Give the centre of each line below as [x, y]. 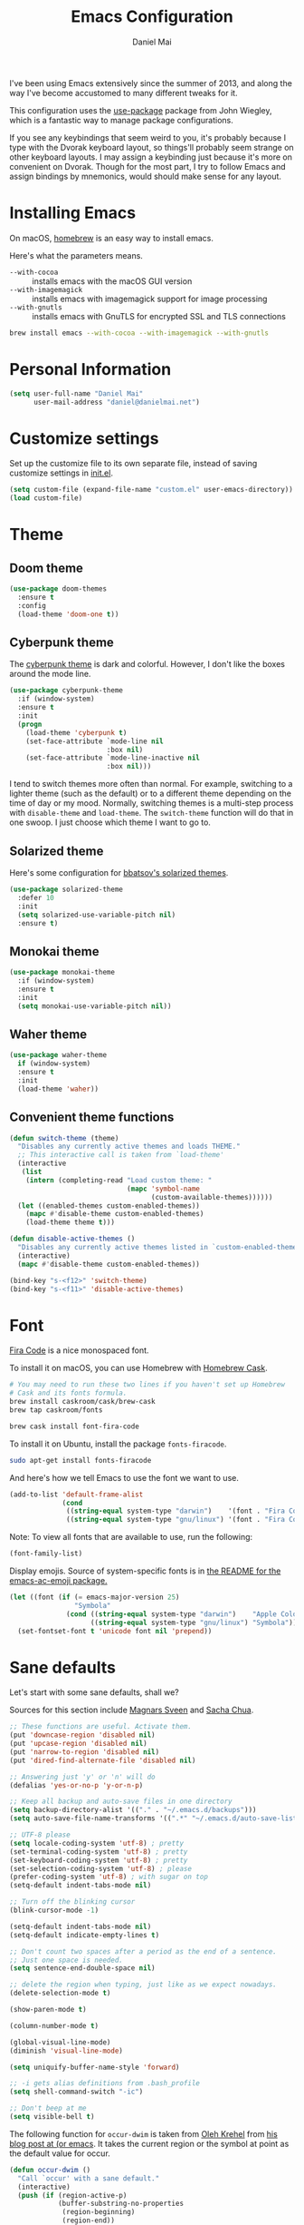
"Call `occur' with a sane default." [89, 2178]
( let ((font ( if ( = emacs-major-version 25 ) [95, 1597]
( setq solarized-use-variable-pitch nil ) [97, 915]
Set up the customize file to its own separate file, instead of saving [133, 464]
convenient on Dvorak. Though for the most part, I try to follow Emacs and [148, 166]
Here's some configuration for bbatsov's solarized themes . [119, 872]
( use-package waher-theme [58, 1055]
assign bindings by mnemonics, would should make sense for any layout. [146, 176]
